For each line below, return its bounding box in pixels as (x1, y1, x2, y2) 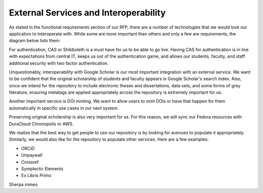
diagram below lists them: (9, 38, 61, 44)
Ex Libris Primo (21, 173, 52, 178)
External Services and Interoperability (9, 7, 166, 18)
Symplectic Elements (21, 165, 63, 172)
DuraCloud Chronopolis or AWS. (9, 121, 74, 127)
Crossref (21, 159, 39, 165)
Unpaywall (21, 152, 43, 158)
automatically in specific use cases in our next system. (9, 105, 119, 111)
